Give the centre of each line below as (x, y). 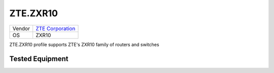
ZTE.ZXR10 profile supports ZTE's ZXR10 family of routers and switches (84, 44)
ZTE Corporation (56, 28)
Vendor (21, 28)
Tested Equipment (39, 59)
